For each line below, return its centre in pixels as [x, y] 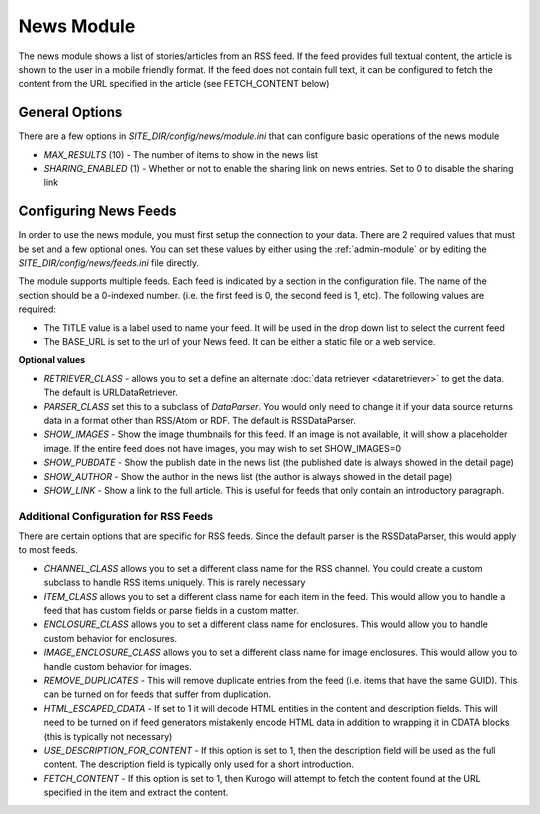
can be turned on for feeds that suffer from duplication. [157, 694]
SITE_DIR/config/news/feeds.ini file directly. [109, 263]
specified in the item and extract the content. [136, 792]
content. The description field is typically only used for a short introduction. [198, 764]
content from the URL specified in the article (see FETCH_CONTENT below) [174, 84]
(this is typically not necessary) [108, 736]
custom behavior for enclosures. [110, 638]
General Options [70, 112]
